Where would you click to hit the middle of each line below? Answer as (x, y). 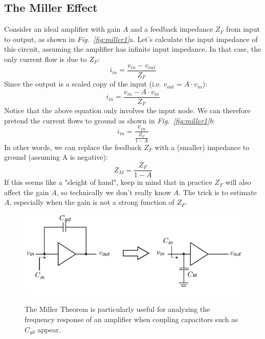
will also (238, 182)
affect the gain (27, 192)
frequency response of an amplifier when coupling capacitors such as (131, 319)
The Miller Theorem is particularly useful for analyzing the (117, 309)
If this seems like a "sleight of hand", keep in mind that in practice (108, 182)
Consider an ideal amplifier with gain (62, 29)
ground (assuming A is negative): (56, 157)
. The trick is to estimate (218, 192)
